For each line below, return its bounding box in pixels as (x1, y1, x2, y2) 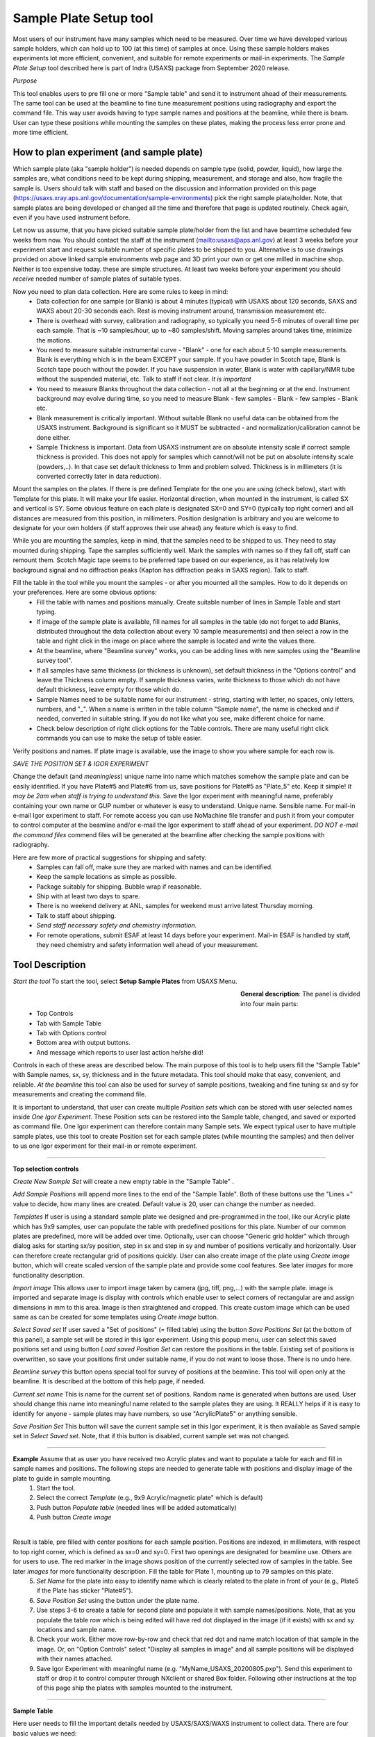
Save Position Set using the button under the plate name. (36, 1596, 199, 1604)
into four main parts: (240, 999, 299, 1007)
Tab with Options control (36, 1028, 107, 1037)
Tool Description (12, 959, 86, 971)
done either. (36, 433, 71, 441)
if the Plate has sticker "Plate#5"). (36, 1586, 133, 1595)
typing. (36, 608, 57, 616)
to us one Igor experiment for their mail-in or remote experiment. (12, 1142, 198, 1150)
